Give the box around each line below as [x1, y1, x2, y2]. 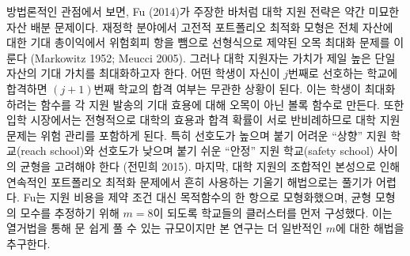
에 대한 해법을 [336, 220, 404, 236]
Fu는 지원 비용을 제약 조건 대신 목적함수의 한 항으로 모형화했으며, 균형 [23, 189, 372, 205]
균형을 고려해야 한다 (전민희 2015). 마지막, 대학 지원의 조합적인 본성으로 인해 [20, 157, 401, 174]
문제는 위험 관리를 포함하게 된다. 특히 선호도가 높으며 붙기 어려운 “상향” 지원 [6, 126, 387, 143]
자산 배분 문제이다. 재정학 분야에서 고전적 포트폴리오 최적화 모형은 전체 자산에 [6, 18, 393, 35]
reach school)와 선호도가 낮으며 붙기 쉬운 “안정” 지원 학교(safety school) [21, 142, 374, 159]
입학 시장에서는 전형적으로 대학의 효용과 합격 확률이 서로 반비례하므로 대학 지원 [6, 111, 401, 128]
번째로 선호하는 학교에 [288, 65, 398, 81]
